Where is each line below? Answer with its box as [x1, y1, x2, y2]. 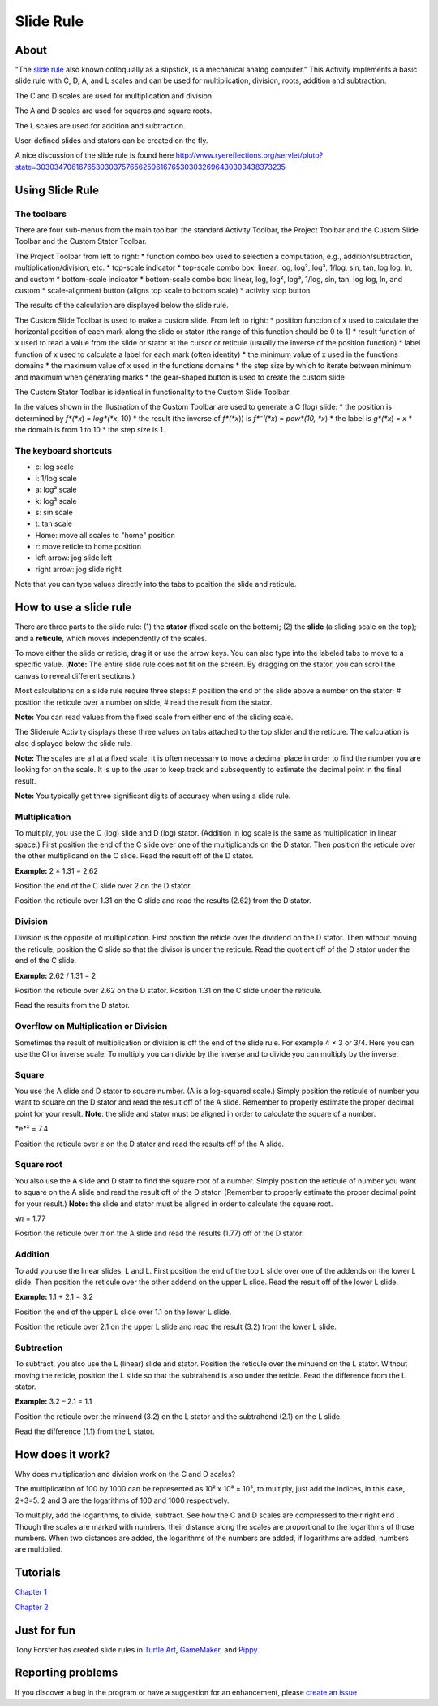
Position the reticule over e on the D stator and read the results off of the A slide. [15, 1139, 284, 1148]
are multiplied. [15, 1544, 63, 1554]
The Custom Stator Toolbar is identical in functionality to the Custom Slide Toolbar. [15, 387, 291, 397]
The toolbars [15, 208, 67, 219]
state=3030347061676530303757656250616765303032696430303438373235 [15, 162, 286, 171]
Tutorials [15, 1565, 61, 1580]
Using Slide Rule [15, 183, 100, 197]
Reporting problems [15, 1666, 118, 1680]
